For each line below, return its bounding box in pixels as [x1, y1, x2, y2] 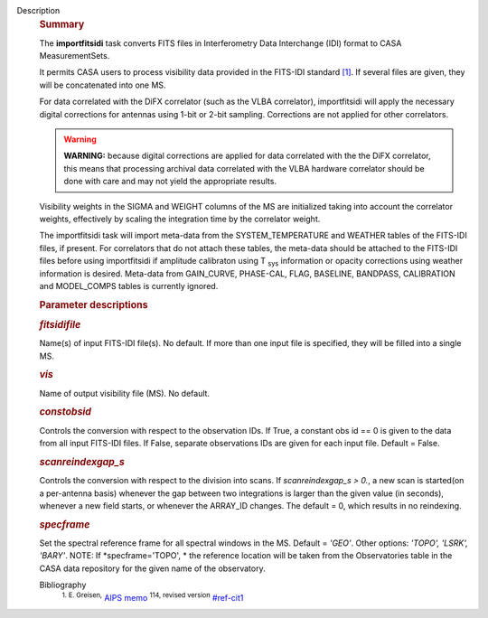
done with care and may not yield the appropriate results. [63, 176, 277, 187]
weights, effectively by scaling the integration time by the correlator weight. [39, 213, 321, 224]
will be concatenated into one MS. [39, 80, 166, 90]
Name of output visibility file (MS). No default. [39, 388, 211, 398]
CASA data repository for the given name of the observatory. [39, 563, 266, 574]
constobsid [39, 406, 92, 418]
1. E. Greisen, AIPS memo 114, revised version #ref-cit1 [61, 590, 244, 603]
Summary [39, 18, 85, 31]
